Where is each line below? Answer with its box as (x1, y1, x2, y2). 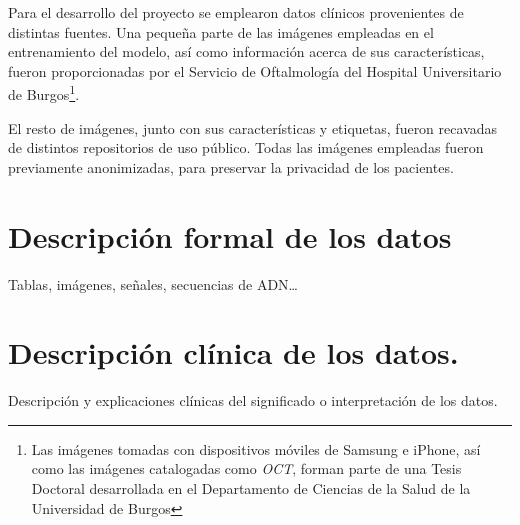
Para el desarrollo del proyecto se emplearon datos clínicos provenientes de (8, 2, 464, 22)
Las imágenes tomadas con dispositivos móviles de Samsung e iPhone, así (31, 438, 481, 459)
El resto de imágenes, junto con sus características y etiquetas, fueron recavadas (8, 117, 498, 138)
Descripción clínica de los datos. (8, 332, 459, 373)
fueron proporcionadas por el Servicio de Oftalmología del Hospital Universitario (8, 60, 502, 81)
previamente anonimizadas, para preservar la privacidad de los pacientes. (8, 156, 454, 177)
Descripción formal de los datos (8, 215, 452, 256)
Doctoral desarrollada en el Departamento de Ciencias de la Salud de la (31, 478, 471, 499)
